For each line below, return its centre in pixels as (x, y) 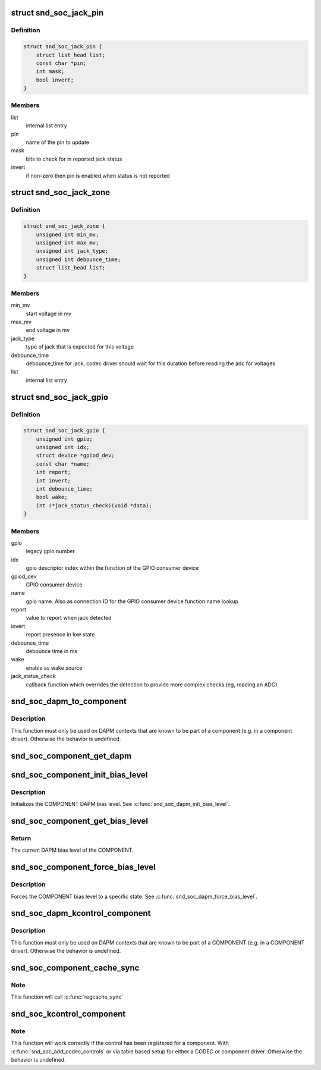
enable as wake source (54, 668)
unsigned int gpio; (64, 439)
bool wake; (52, 497)
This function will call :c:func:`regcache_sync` (67, 997)
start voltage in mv (49, 313)
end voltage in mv (48, 330)
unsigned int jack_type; (72, 251)
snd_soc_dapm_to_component (69, 702)
